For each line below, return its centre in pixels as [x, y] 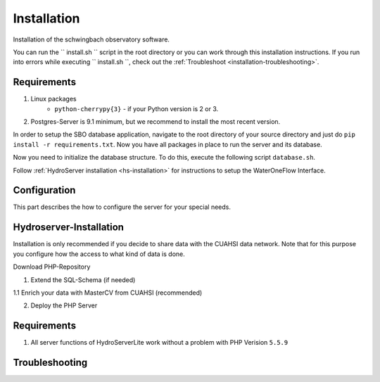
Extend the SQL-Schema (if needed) [83, 280]
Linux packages [53, 99]
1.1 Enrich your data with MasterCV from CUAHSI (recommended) [108, 293]
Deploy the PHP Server [64, 305]
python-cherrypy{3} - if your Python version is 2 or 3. [137, 108]
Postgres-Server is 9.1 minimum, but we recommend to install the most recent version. [156, 122]
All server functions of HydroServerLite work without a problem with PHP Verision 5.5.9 [159, 343]
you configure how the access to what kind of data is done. [99, 254]
